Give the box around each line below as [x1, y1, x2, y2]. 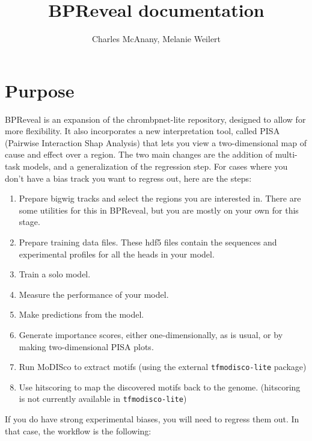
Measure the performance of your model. [19, 288, 169, 300]
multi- [275, 148, 298, 161]
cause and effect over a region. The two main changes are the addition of [5, 148, 273, 161]
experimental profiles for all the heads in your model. [19, 247, 215, 260]
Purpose [5, 78, 75, 102]
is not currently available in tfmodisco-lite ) [19, 392, 187, 405]
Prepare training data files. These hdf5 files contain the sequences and [19, 236, 277, 248]
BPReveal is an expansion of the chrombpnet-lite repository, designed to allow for [5, 113, 306, 125]
